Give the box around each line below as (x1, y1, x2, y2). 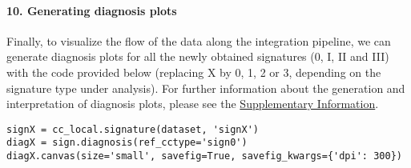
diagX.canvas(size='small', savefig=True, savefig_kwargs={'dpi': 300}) (6, 150, 402, 162)
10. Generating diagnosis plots (6, 2, 177, 18)
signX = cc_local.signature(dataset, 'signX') (6, 123, 259, 135)
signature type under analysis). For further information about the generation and (6, 79, 405, 96)
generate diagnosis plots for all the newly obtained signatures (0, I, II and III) (6, 48, 389, 65)
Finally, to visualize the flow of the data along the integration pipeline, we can (6, 32, 391, 49)
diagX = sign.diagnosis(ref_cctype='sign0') (6, 137, 248, 149)
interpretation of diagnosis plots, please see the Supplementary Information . (6, 95, 379, 112)
